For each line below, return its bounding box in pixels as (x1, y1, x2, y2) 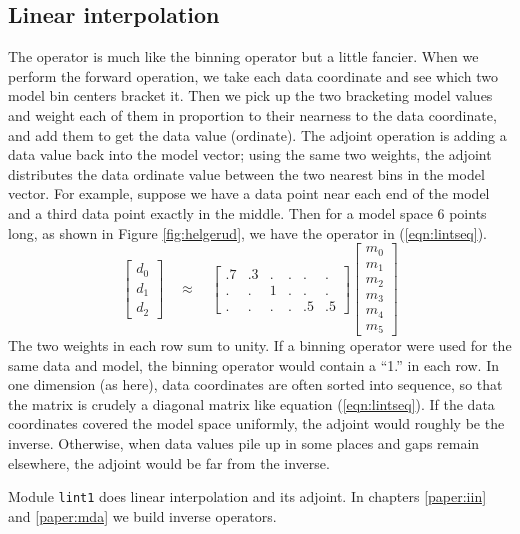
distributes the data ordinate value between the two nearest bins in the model (8, 163, 485, 184)
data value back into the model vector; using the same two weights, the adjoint (8, 144, 492, 165)
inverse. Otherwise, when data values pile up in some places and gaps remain (8, 433, 480, 454)
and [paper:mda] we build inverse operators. (8, 505, 277, 526)
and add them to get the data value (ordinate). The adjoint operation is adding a (8, 124, 507, 145)
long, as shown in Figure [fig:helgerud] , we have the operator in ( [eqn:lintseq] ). (8, 222, 487, 243)
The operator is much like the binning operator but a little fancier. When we (8, 46, 479, 67)
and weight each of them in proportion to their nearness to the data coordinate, (8, 104, 497, 125)
